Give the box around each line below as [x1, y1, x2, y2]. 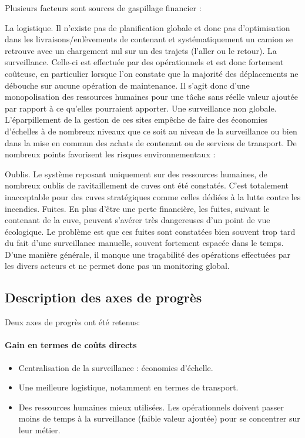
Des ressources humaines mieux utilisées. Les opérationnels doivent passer [18, 400, 284, 413]
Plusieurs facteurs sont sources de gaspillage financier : [5, 2, 202, 14]
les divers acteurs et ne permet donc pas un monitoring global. [5, 260, 230, 272]
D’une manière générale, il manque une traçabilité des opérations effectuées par [5, 248, 290, 260]
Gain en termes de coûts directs [5, 339, 137, 351]
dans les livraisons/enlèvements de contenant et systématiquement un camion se [5, 33, 293, 45]
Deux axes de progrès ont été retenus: [5, 316, 140, 328]
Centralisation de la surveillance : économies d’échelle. [18, 361, 213, 373]
